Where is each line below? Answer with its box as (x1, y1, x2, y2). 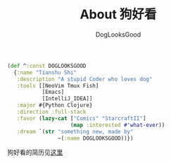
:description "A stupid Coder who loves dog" (16, 76, 153, 83)
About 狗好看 (80, 6, 157, 23)
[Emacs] (42, 89, 65, 96)
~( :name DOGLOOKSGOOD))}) (57, 135, 134, 142)
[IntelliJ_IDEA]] (42, 95, 93, 102)
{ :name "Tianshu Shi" (13, 68, 77, 76)
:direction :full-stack (16, 109, 87, 116)
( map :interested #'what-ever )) (70, 121, 165, 128)
